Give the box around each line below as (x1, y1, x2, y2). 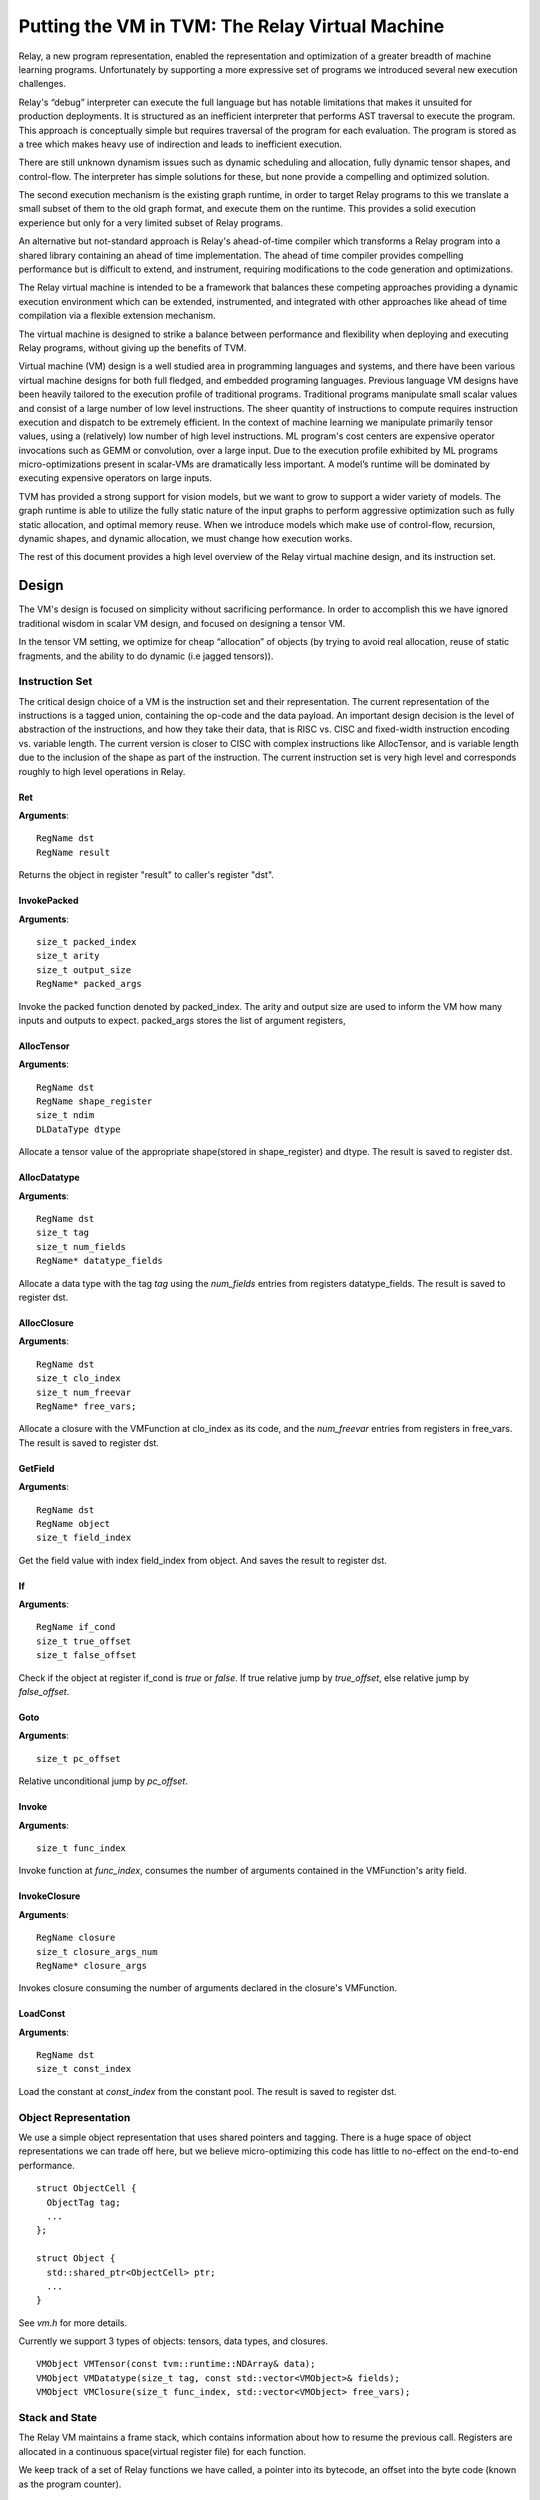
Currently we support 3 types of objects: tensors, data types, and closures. (18, 2335, 329, 2347)
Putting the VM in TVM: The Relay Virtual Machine (18, 15, 445, 37)
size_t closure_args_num (36, 1946, 158, 1957)
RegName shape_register (36, 1096, 153, 1107)
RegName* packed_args (36, 978, 142, 990)
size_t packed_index (36, 936, 137, 947)
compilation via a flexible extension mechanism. (18, 310, 216, 322)
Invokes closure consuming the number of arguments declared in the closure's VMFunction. (18, 1982, 398, 1994)
